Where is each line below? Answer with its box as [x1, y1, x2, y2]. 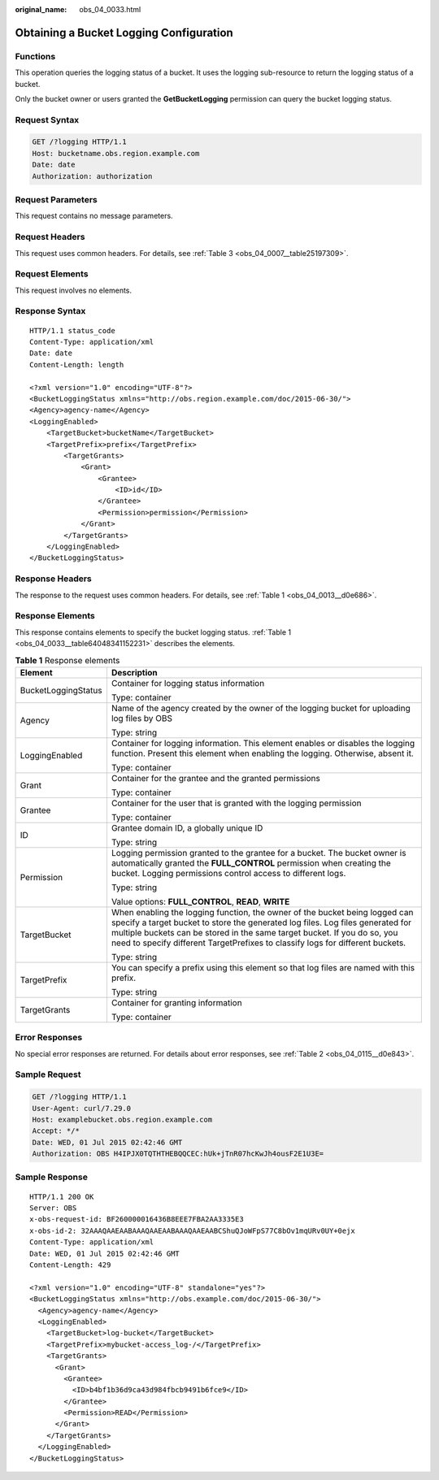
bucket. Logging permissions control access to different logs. [111, 867, 346, 879]
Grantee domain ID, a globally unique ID [111, 822, 263, 833]
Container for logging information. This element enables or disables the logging [111, 737, 415, 749]
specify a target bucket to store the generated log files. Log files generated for [111, 917, 412, 928]
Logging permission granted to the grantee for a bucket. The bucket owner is [111, 847, 406, 858]
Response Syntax [15, 306, 86, 317]
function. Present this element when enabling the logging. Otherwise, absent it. [111, 748, 414, 759]
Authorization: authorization [32, 171, 153, 180]
